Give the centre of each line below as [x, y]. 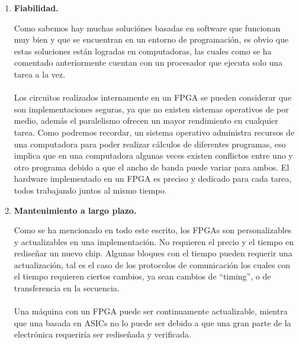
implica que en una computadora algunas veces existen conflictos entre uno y [153, 155]
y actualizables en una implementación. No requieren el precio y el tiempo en [154, 241]
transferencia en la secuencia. [67, 288]
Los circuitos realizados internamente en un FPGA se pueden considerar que [153, 97]
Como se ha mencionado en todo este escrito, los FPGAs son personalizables [153, 230]
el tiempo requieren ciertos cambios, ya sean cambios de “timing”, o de [142, 276]
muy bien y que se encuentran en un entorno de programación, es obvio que [151, 39]
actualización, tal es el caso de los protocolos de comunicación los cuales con [152, 264]
